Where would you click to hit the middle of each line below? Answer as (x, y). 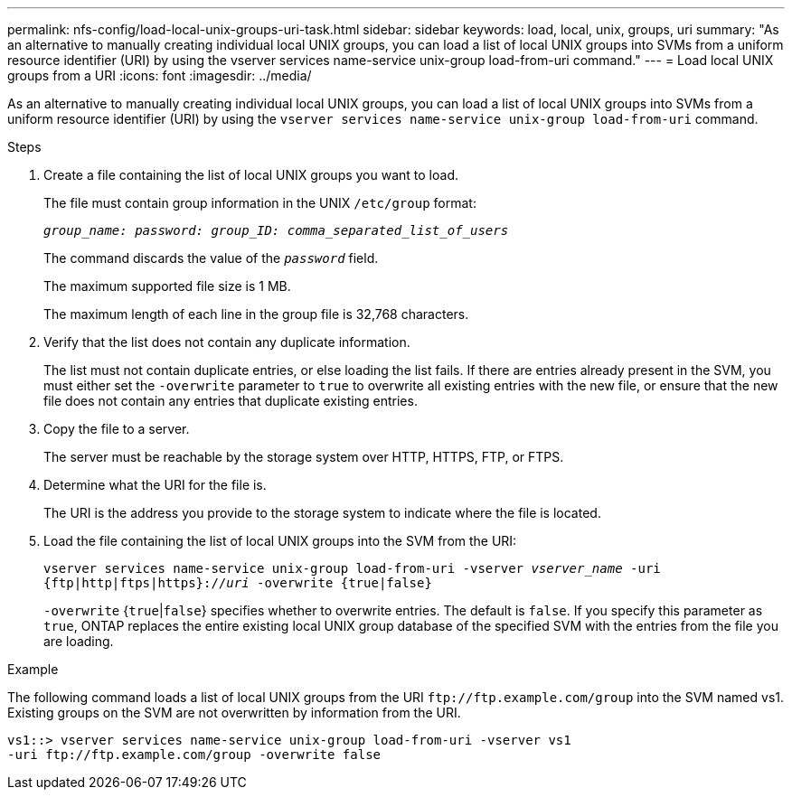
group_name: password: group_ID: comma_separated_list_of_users (276, 230)
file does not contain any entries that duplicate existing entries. (231, 401)
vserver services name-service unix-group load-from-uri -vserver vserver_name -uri (352, 568)
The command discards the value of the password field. (211, 258)
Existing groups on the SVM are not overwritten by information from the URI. (234, 713)
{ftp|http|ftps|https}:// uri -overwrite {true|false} (238, 583)
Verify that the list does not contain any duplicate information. (227, 342)
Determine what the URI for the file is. (155, 485)
